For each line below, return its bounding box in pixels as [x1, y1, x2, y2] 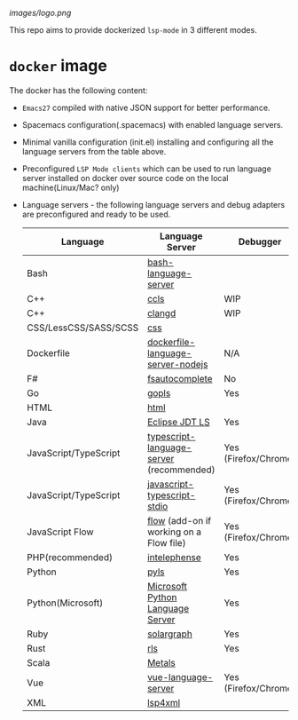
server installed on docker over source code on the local [21, 172, 229, 183]
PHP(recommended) [26, 550, 114, 563]
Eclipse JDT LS [147, 415, 210, 428]
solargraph [147, 628, 192, 640]
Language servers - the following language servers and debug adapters [21, 199, 286, 210]
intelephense [147, 550, 201, 563]
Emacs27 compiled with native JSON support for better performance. [21, 102, 271, 113]
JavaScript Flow [26, 526, 95, 538]
